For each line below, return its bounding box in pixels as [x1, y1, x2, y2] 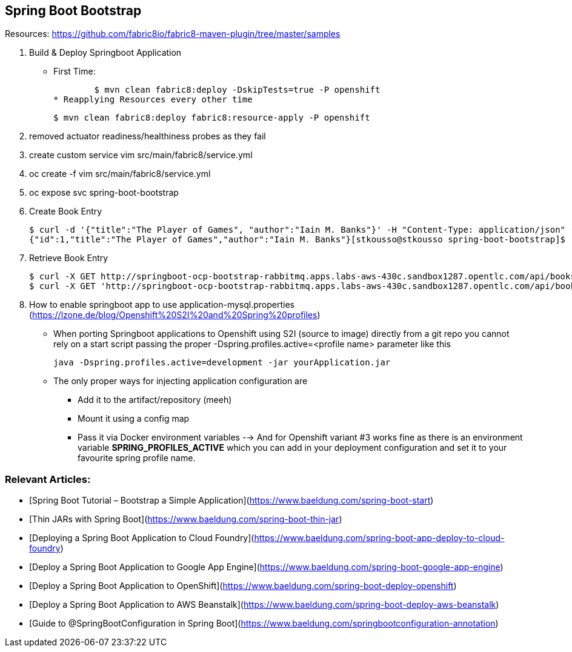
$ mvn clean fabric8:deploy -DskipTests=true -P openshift [94, 85, 381, 95]
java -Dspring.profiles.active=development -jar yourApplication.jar [53, 358, 391, 368]
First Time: [53, 66, 96, 77]
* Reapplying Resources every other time [53, 95, 253, 105]
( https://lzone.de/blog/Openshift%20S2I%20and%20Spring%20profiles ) [29, 310, 321, 321]
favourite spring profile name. [78, 453, 196, 464]
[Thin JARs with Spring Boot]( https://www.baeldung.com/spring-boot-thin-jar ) [29, 514, 342, 525]
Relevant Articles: [5, 473, 91, 485]
